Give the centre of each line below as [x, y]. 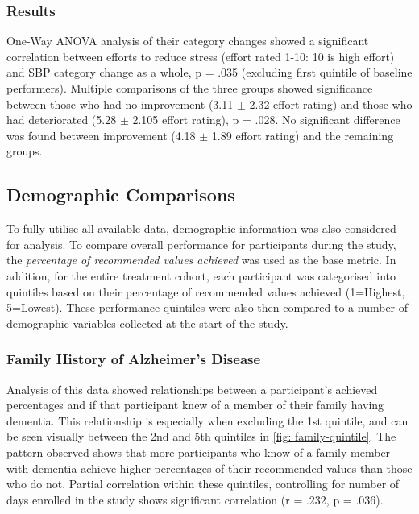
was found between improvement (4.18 [101, 135]
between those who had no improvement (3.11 [120, 104]
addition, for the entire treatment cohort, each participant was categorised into [201, 275]
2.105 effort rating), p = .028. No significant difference [266, 120]
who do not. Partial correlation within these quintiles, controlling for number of [203, 484]
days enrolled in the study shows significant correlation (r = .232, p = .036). [195, 499]
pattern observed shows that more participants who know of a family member [199, 452]
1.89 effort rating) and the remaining [303, 135]
